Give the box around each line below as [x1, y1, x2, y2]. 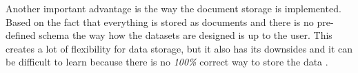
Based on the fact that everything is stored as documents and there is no [6, 14, 314, 29]
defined [6, 28, 36, 42]
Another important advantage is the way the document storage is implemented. [6, 1, 341, 15]
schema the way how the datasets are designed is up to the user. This [39, 28, 332, 42]
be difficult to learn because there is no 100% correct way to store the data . [6, 55, 328, 69]
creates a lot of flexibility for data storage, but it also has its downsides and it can [6, 41, 353, 55]
